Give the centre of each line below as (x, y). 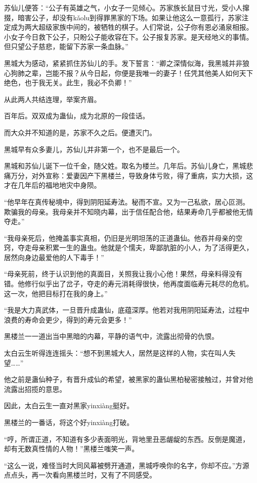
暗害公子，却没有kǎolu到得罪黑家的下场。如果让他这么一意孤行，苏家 (130, 17)
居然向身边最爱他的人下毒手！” (54, 257)
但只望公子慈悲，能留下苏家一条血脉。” (66, 46)
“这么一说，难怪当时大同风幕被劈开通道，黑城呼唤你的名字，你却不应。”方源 (127, 465)
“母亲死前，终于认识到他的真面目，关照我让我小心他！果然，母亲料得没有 (123, 274)
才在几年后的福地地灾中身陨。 (52, 185)
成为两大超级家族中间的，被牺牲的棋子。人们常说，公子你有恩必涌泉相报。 (132, 27)
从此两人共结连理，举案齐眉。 (52, 99)
